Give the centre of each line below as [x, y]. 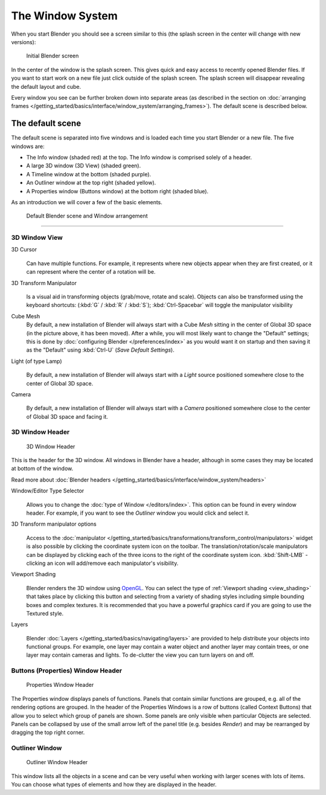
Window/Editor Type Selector [48, 491]
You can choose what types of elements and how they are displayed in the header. [114, 785]
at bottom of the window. [42, 469]
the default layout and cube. [46, 86]
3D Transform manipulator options [54, 524]
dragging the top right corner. [48, 732]
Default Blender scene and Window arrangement [87, 216]
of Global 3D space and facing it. [67, 416]
